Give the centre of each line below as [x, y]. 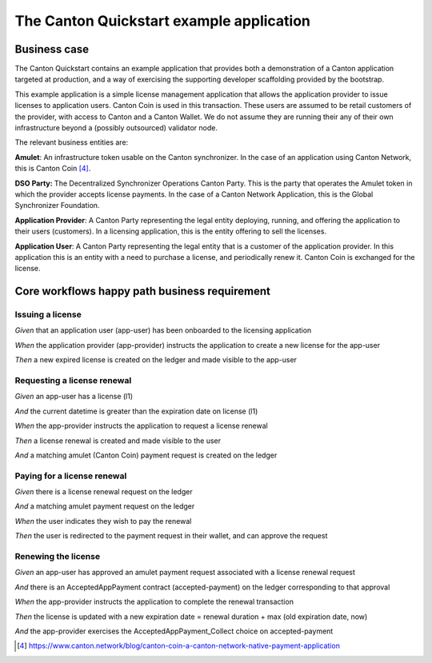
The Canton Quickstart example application [163, 21]
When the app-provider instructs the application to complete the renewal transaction [154, 602]
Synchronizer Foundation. [57, 206]
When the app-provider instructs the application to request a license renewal [141, 426]
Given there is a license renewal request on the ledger [104, 492]
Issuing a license [48, 314]
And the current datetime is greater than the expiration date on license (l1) [136, 411]
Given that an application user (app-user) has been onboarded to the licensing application [163, 330]
